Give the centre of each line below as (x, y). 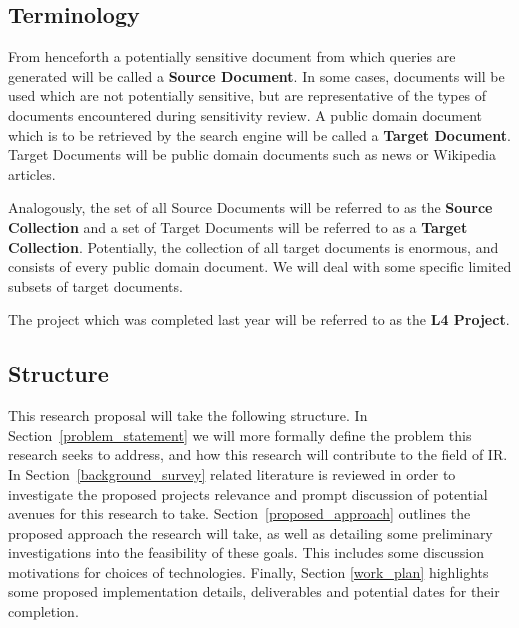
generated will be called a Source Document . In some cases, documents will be (256, 75)
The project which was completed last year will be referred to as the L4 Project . (259, 319)
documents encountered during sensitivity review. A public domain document (245, 114)
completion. (43, 611)
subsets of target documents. (95, 285)
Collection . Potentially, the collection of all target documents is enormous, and (253, 246)
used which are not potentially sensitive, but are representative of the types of (247, 95)
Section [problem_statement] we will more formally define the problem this (240, 434)
